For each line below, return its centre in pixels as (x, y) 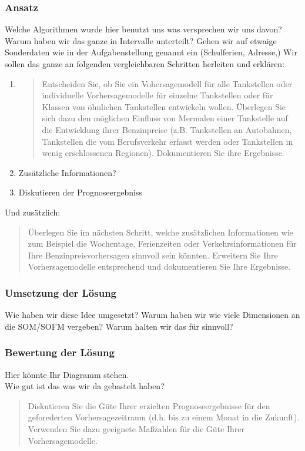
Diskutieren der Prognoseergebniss (80, 192)
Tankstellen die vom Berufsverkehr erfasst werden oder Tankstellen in (167, 141)
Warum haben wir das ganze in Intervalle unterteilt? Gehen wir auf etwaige (141, 40)
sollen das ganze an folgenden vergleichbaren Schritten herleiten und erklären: (145, 64)
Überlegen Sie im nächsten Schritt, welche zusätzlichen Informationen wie (160, 232)
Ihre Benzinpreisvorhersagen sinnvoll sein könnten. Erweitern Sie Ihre (153, 255)
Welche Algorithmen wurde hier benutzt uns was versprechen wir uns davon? (143, 29)
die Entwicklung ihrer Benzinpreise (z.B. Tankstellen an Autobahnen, (167, 129)
